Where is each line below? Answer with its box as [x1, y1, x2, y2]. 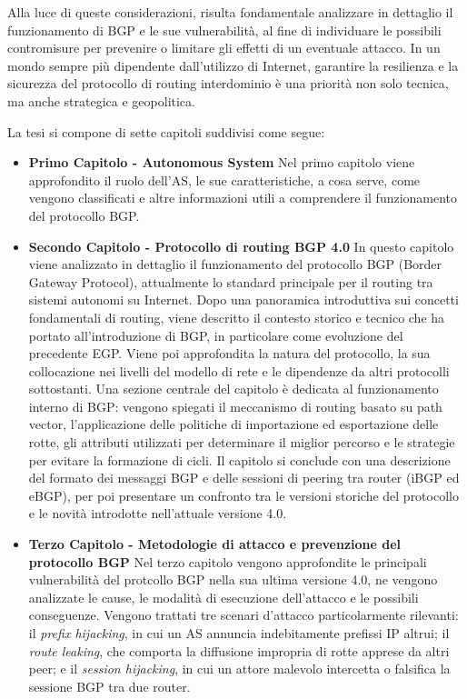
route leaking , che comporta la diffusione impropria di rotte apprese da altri [28, 641, 450, 660]
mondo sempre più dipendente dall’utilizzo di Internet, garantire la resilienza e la [7, 55, 459, 75]
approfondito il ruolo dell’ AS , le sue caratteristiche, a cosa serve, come [28, 170, 421, 189]
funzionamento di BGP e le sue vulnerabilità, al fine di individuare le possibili [7, 20, 442, 39]
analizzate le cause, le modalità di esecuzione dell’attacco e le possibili [28, 587, 419, 606]
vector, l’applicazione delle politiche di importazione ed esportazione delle [28, 414, 439, 434]
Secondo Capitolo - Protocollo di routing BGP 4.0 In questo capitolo [28, 236, 454, 255]
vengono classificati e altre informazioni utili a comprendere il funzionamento [28, 188, 458, 207]
